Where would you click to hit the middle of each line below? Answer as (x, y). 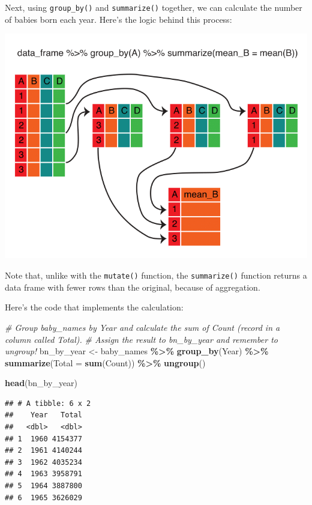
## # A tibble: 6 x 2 (48, 403)
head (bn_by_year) (41, 383)
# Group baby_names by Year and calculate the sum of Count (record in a (142, 327)
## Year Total (43, 415)
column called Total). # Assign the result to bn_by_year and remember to (141, 339)
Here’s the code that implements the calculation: (94, 307)
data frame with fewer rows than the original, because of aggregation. (133, 287)
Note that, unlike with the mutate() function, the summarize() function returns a (156, 275)
